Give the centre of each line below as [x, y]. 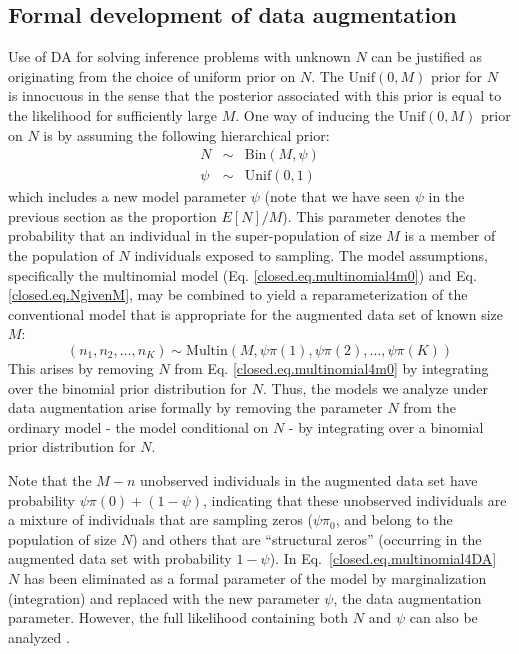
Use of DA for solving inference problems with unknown [179, 56]
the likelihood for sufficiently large [113, 114]
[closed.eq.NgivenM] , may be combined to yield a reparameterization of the [238, 294]
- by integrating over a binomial [386, 426]
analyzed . [39, 636]
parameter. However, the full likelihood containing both [178, 617]
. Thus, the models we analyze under [375, 387]
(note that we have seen [337, 196]
